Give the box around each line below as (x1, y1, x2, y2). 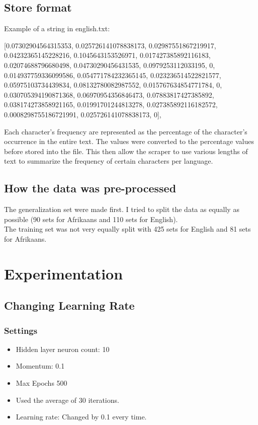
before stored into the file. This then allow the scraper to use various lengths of (4, 146, 248, 156)
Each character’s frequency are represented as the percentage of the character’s (4, 126, 247, 136)
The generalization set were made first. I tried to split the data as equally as (4, 204, 239, 215)
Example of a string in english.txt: (4, 23, 110, 34)
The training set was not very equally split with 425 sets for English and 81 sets (4, 224, 251, 234)
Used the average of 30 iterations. (16, 394, 119, 405)
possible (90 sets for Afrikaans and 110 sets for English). (4, 214, 178, 224)
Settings (4, 324, 38, 336)
